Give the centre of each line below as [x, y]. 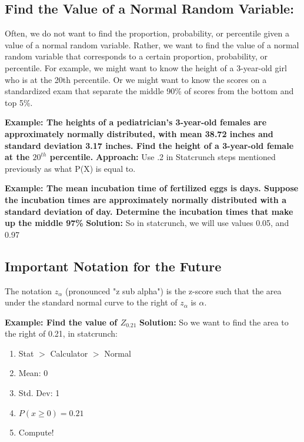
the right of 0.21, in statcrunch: [61, 333]
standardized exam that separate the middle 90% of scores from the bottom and [149, 91]
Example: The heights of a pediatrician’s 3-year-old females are [136, 122]
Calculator [69, 353]
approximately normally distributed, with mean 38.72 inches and [139, 133]
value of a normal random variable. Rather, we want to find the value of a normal [152, 44]
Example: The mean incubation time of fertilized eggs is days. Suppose [152, 188]
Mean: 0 [33, 373]
